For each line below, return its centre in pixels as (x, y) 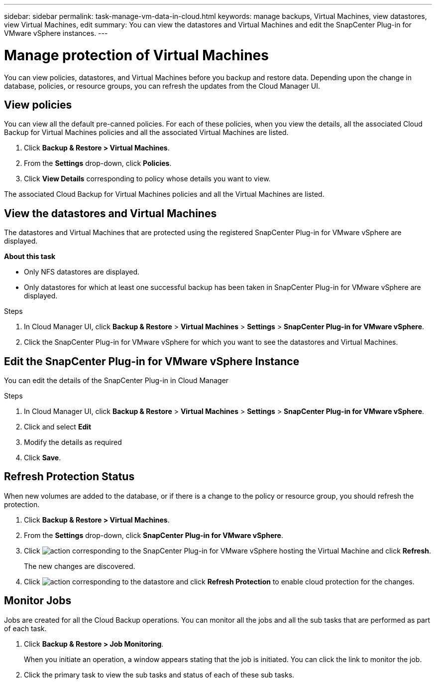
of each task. (25, 628)
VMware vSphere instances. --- (56, 33)
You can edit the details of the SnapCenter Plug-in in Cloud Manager (116, 381)
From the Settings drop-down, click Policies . (98, 163)
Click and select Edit (58, 427)
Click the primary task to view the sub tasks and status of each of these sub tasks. (159, 675)
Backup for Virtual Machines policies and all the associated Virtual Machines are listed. (146, 133)
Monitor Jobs (38, 601)
